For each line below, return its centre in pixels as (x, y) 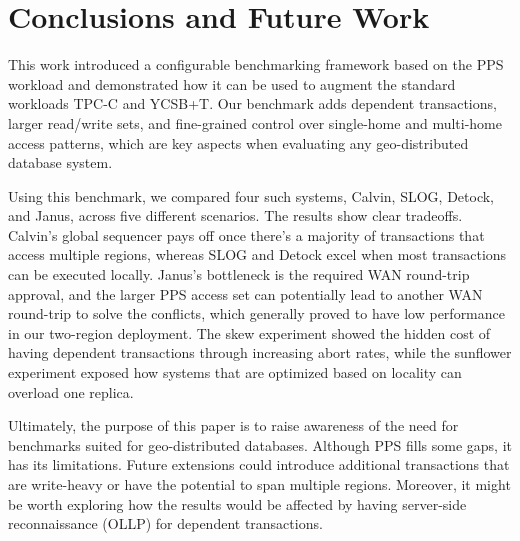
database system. (60, 162)
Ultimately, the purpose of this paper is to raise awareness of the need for (233, 425)
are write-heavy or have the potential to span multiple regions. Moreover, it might (259, 484)
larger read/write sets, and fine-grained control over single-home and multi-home (255, 122)
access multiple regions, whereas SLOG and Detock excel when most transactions (257, 254)
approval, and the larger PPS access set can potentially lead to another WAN (245, 293)
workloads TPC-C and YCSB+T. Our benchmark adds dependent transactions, (252, 103)
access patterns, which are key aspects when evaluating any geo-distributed (238, 142)
